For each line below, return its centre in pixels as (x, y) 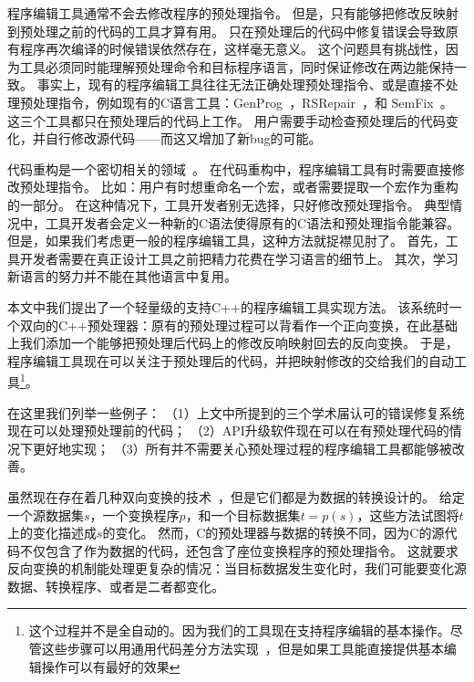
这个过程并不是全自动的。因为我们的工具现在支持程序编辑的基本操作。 (239, 630)
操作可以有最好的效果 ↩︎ (111, 666)
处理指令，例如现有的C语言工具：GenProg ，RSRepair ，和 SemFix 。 (242, 102)
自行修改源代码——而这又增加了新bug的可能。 (183, 138)
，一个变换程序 (134, 514)
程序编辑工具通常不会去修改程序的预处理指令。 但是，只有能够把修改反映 (227, 13)
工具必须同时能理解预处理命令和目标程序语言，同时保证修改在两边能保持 (237, 66)
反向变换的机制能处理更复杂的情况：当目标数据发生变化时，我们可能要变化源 (237, 568)
